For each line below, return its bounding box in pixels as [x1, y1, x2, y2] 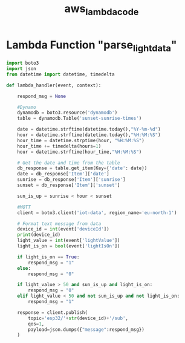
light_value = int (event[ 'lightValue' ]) [17, 238, 120, 244]
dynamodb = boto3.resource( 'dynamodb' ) [17, 109, 118, 116]
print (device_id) [17, 232, 61, 238]
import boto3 [6, 60, 39, 67]
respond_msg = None [17, 93, 67, 99]
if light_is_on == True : [17, 253, 80, 260]
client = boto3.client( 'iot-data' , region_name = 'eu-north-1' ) [17, 209, 177, 216]
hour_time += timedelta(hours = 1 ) [17, 143, 102, 149]
